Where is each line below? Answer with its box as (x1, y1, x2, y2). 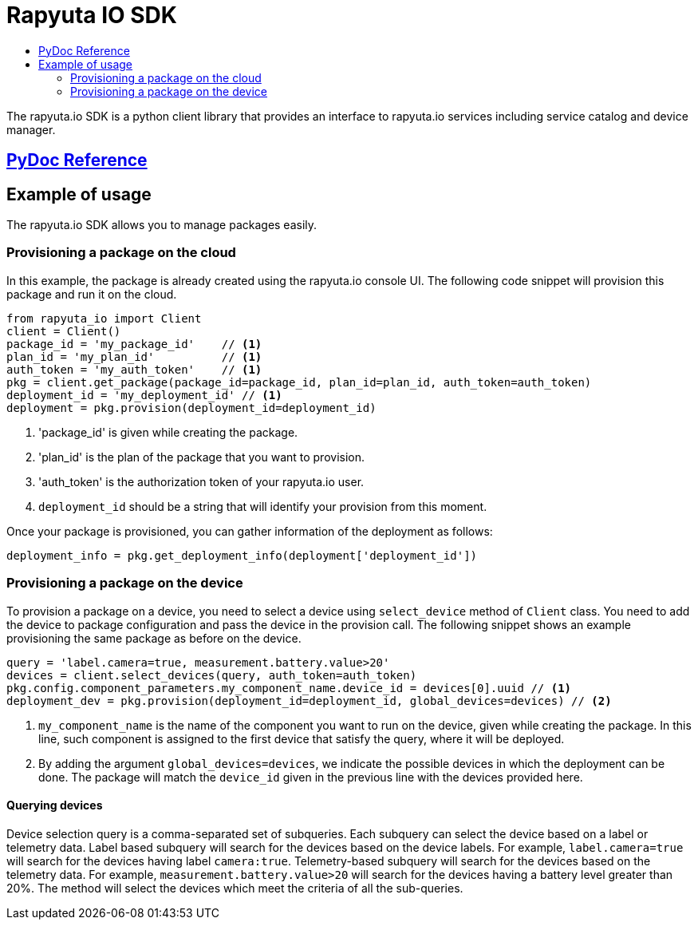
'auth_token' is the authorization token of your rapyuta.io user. (38, 474, 365, 489)
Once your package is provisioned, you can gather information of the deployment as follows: (6, 524, 493, 538)
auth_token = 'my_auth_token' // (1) (6, 362, 262, 376)
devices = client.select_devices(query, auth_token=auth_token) (6, 668, 417, 682)
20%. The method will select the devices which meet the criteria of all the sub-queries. (6, 880, 463, 895)
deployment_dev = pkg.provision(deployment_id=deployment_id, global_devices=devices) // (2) (6, 694, 612, 707)
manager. (6, 122, 56, 137)
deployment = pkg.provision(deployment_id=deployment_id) (6, 401, 377, 414)
